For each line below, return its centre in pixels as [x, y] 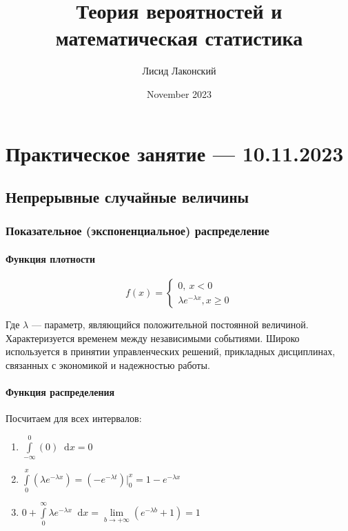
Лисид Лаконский [179, 71]
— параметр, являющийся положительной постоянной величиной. [170, 324]
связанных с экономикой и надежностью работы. [108, 364]
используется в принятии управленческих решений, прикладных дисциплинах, [171, 351]
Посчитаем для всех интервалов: [74, 418]
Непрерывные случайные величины [127, 197]
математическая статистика [179, 38]
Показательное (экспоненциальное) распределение [137, 231]
